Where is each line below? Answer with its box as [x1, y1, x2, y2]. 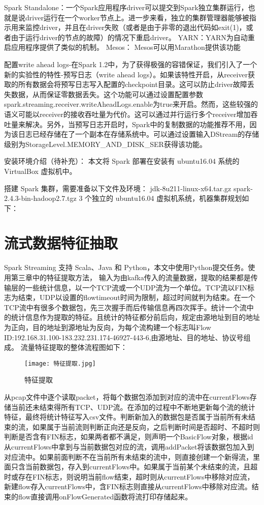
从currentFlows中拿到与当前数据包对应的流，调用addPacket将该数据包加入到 [4, 441, 254, 452]
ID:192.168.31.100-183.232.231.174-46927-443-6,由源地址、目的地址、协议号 [4, 332, 244, 342]
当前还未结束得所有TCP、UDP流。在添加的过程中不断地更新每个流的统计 [11, 401, 255, 412]
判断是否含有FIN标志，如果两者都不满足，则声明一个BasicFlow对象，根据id [4, 431, 253, 442]
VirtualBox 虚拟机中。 [4, 165, 77, 176]
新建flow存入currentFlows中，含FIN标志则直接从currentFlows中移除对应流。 [4, 481, 252, 492]
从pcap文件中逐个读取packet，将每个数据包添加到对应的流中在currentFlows [4, 392, 250, 402]
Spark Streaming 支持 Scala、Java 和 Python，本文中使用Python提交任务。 [4, 262, 248, 273]
